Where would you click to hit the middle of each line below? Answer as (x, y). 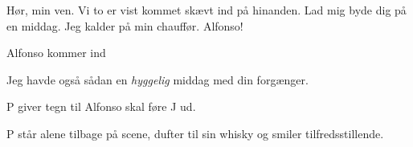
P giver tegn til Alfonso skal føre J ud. (101, 106)
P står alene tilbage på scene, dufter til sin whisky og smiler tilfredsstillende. (195, 133)
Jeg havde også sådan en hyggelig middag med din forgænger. (157, 79)
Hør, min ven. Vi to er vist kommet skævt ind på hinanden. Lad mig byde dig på (206, 10)
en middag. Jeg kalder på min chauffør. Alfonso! (125, 25)
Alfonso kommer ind (56, 53)
